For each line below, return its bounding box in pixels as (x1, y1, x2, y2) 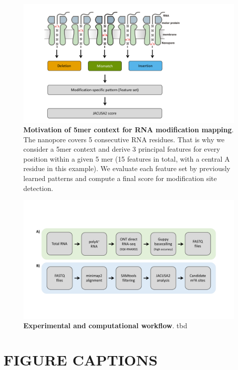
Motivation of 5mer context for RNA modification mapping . (23, 124, 234, 135)
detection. (23, 183, 53, 193)
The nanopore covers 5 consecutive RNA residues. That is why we (23, 134, 225, 144)
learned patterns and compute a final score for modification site (23, 173, 217, 184)
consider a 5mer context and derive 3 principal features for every (23, 144, 220, 154)
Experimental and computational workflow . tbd (23, 320, 187, 331)
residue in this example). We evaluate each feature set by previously (23, 163, 231, 174)
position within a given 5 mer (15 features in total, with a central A (23, 153, 230, 164)
